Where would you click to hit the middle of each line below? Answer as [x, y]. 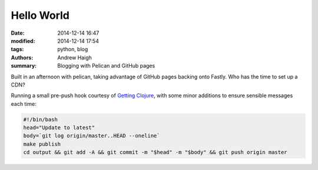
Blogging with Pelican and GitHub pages [106, 66]
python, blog [73, 49]
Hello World [40, 15]
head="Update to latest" [59, 128]
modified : [23, 41]
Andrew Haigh [75, 57]
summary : [24, 66]
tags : [17, 49]
